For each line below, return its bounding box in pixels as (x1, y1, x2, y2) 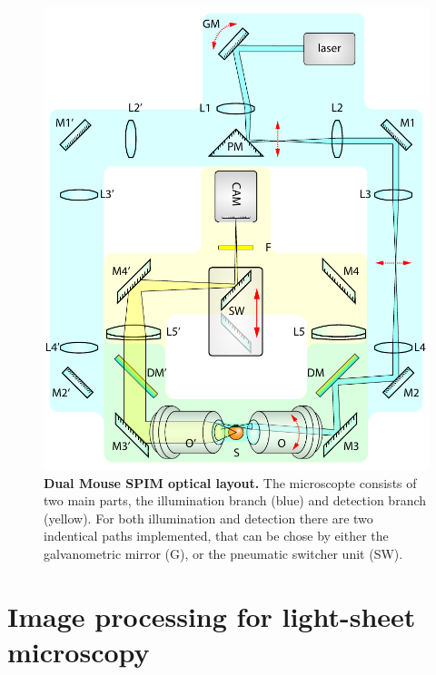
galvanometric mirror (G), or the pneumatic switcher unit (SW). (44, 543, 403, 562)
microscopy (7, 632, 150, 670)
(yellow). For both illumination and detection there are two (44, 508, 373, 527)
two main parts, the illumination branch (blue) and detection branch (44, 491, 427, 510)
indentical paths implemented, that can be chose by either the (44, 526, 389, 545)
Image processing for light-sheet (7, 597, 416, 634)
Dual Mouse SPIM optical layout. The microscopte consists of (44, 473, 417, 492)
